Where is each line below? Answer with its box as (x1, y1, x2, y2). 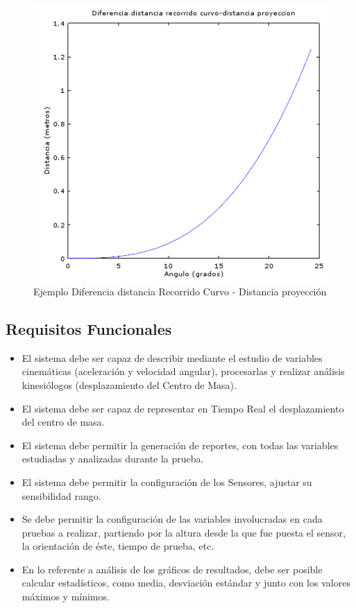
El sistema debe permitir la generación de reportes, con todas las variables (22, 437, 339, 452)
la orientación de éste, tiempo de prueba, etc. (22, 539, 214, 553)
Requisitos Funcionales (6, 318, 172, 339)
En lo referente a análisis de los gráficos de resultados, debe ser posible (22, 562, 323, 576)
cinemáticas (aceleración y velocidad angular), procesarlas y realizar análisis (22, 364, 345, 379)
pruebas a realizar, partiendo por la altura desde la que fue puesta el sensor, (22, 525, 346, 539)
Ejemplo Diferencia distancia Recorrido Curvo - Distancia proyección (33, 284, 327, 298)
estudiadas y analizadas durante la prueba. (22, 451, 204, 466)
